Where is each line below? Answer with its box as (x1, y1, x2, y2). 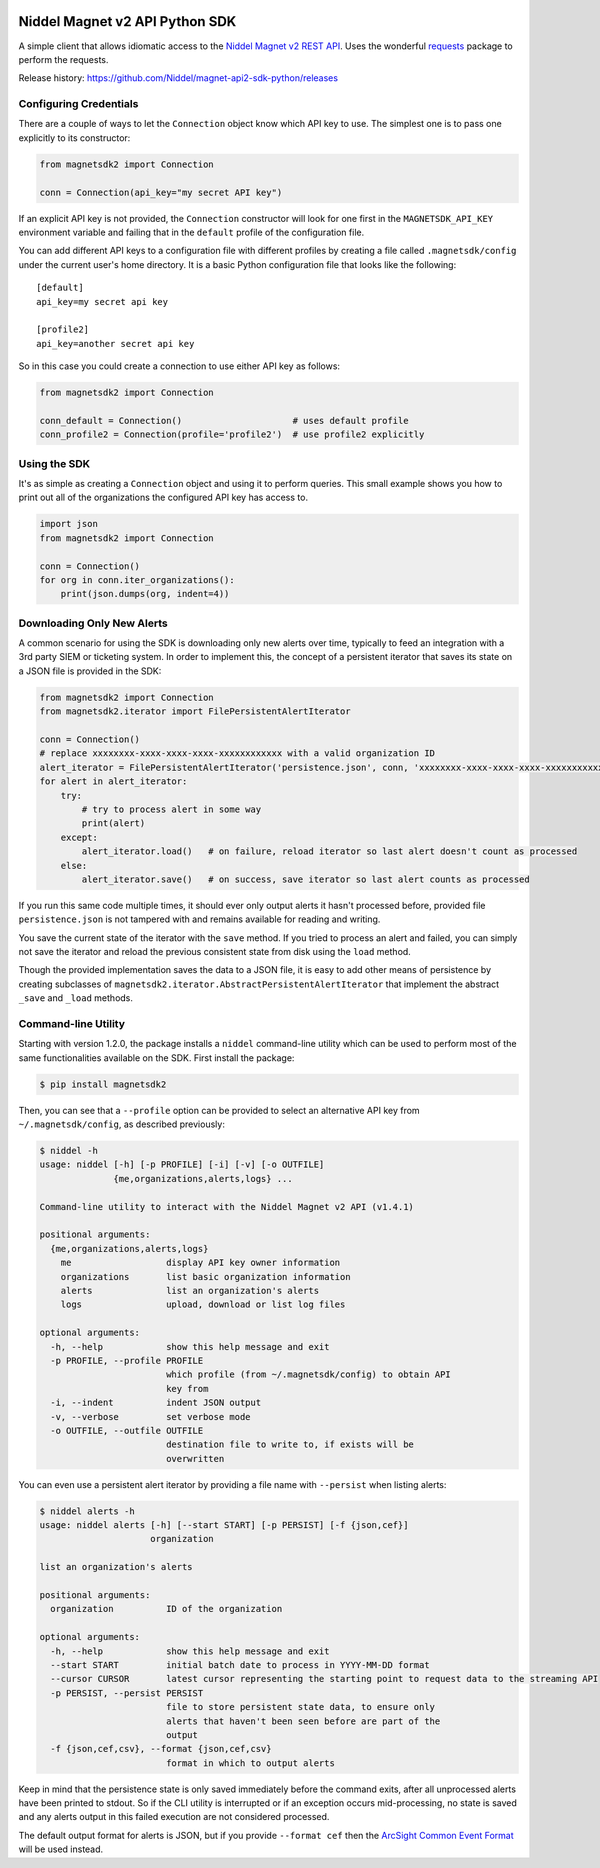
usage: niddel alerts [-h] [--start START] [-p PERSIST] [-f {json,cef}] (39, 1520, 409, 1531)
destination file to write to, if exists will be (165, 1439, 415, 1450)
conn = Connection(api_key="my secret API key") (39, 186, 283, 198)
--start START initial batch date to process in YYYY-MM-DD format (50, 1659, 430, 1670)
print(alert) (81, 818, 146, 829)
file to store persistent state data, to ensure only (165, 1701, 435, 1713)
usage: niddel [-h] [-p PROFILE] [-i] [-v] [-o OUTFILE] (39, 1159, 325, 1170)
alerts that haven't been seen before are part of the (165, 1715, 441, 1727)
